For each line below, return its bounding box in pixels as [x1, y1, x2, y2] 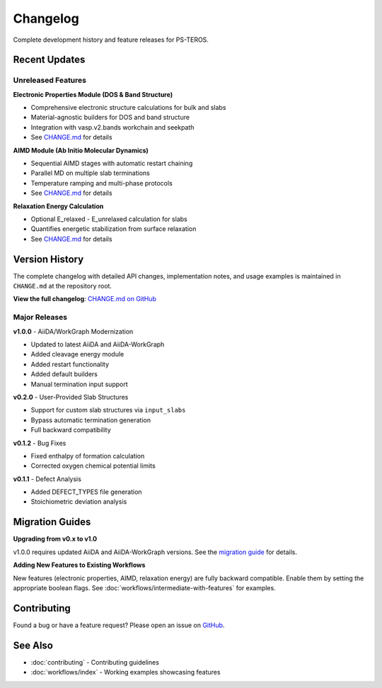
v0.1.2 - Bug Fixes [13, 439, 66, 447]
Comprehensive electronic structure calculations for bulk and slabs [30, 103, 226, 112]
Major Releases [13, 312, 67, 322]
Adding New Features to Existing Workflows [13, 560, 146, 570]
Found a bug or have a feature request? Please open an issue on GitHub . [13, 621, 225, 629]
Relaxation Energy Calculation [13, 202, 104, 210]
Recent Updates [13, 54, 86, 66]
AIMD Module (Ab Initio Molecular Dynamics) [13, 146, 149, 154]
